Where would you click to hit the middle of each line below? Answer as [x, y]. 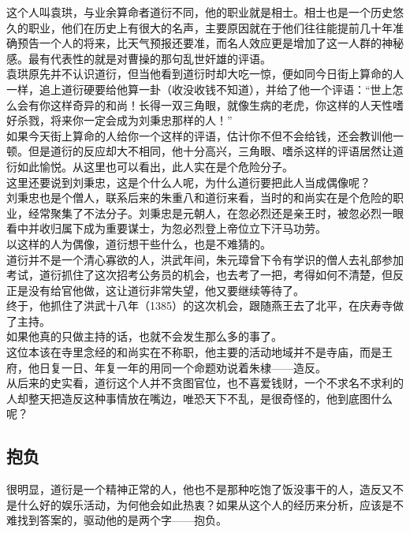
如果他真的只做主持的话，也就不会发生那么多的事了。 [144, 336]
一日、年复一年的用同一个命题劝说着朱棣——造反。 [194, 367]
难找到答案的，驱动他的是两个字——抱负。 [117, 520]
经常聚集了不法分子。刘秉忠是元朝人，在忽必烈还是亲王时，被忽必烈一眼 [216, 212]
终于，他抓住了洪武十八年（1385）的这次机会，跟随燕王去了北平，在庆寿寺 [199, 306]
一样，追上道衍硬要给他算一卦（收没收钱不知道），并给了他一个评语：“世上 [199, 89]
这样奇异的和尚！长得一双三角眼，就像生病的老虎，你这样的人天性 [221, 104]
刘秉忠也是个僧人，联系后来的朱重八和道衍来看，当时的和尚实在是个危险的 [199, 198]
